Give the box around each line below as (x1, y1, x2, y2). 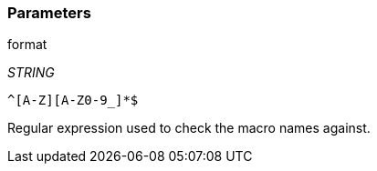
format (7, 36, 47, 53)
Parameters (7, 4, 91, 22)
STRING (7, 65, 55, 81)
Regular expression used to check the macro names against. (7, 120, 371, 136)
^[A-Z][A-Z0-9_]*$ (7, 93, 139, 108)
